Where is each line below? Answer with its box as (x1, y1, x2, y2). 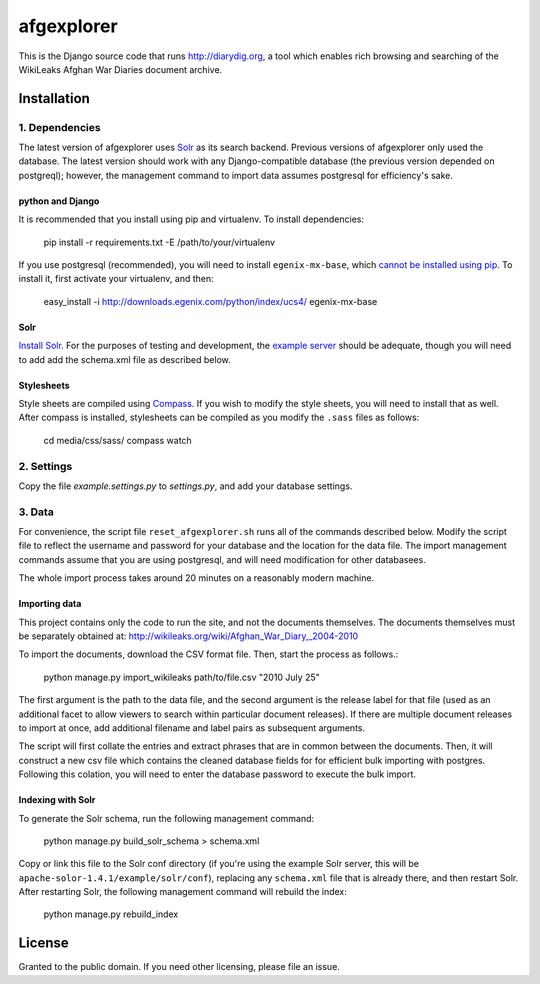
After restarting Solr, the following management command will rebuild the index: (18, 886, 347, 898)
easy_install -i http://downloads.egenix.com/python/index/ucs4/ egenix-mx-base (43, 295, 378, 307)
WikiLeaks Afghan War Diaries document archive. (18, 63, 223, 75)
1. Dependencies (18, 120, 101, 134)
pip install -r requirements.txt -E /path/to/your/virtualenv (43, 236, 275, 248)
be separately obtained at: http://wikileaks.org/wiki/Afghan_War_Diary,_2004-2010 (18, 630, 359, 642)
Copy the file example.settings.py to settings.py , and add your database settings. (18, 480, 353, 492)
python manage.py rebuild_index (43, 908, 179, 920)
